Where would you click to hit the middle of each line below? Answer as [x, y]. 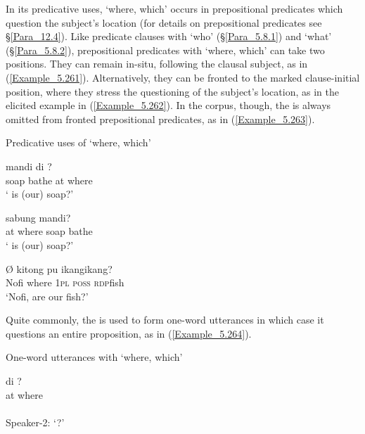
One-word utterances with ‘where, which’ [94, 357]
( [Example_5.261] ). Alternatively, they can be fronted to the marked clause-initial [183, 77]
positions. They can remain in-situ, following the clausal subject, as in [157, 64]
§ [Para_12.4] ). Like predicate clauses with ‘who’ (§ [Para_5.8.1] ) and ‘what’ [169, 36]
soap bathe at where [49, 180]
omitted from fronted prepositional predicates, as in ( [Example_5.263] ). [160, 119]
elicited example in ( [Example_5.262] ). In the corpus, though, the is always [168, 105]
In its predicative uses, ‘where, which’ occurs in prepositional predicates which [174, 8]
